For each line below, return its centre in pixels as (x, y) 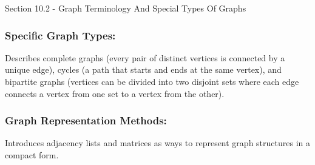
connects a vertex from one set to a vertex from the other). (115, 93)
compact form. (32, 155)
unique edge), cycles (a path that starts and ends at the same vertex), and (143, 69)
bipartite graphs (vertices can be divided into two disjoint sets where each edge (152, 81)
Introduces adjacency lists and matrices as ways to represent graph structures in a (157, 143)
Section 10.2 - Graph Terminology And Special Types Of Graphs (126, 8)
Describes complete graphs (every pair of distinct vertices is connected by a (145, 57)
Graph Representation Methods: (86, 120)
